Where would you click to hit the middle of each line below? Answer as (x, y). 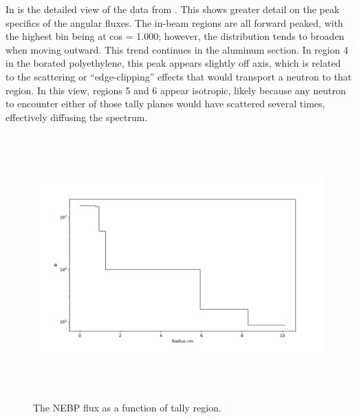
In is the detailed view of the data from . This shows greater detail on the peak (173, 9)
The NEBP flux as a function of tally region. (127, 407)
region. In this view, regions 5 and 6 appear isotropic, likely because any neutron (176, 90)
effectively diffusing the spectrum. (77, 117)
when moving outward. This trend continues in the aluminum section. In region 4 (177, 49)
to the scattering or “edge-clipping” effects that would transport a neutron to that (179, 76)
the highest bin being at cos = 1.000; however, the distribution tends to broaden (175, 36)
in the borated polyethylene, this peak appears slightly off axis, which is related (173, 63)
